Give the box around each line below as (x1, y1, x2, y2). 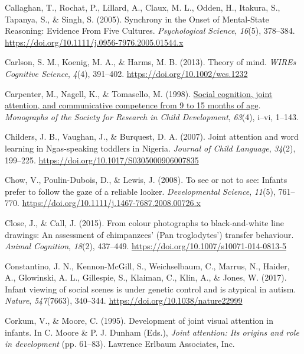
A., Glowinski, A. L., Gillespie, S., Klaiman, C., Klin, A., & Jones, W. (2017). (5, 271, 287, 284)
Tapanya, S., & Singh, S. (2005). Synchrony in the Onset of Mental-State (5, 12, 269, 25)
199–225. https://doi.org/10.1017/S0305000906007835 (5, 153, 199, 166)
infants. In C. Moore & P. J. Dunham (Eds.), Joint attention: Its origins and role (5, 326, 299, 338)
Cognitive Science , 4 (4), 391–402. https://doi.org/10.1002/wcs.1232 (5, 67, 248, 79)
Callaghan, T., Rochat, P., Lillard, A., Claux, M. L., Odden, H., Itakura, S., (5, 1, 280, 13)
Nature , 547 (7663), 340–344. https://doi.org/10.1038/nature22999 (5, 294, 243, 307)
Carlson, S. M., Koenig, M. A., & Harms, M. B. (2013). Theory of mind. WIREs (5, 56, 296, 68)
